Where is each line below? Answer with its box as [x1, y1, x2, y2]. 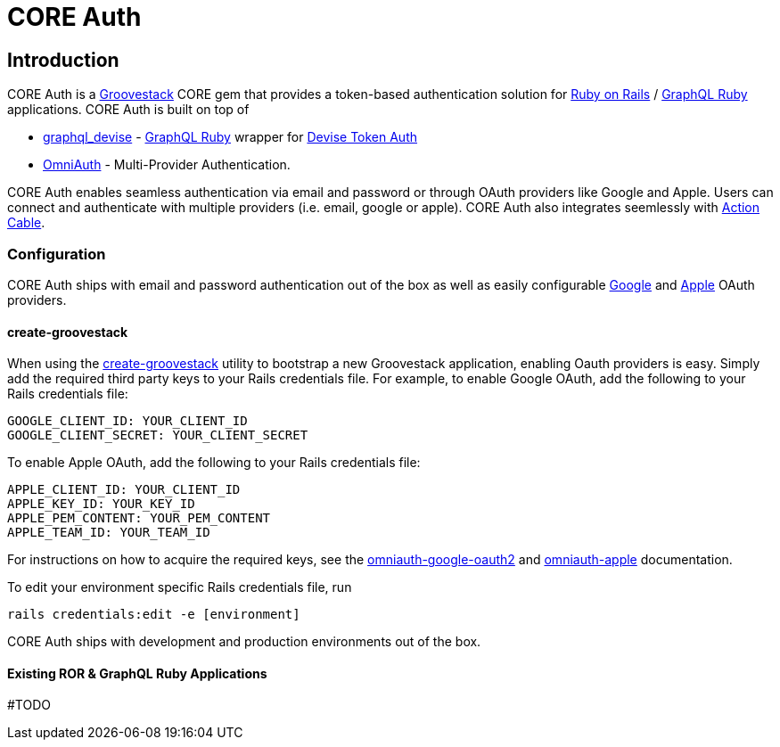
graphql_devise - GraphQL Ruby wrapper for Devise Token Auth [43, 129, 418, 145]
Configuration [7, 244, 106, 263]
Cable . [7, 215, 45, 231]
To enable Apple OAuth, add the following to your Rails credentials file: [7, 455, 421, 471]
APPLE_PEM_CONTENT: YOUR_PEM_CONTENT [7, 511, 271, 526]
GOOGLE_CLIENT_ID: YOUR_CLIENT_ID [7, 414, 248, 429]
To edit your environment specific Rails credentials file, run [7, 579, 352, 595]
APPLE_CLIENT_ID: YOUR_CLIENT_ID [7, 482, 241, 497]
